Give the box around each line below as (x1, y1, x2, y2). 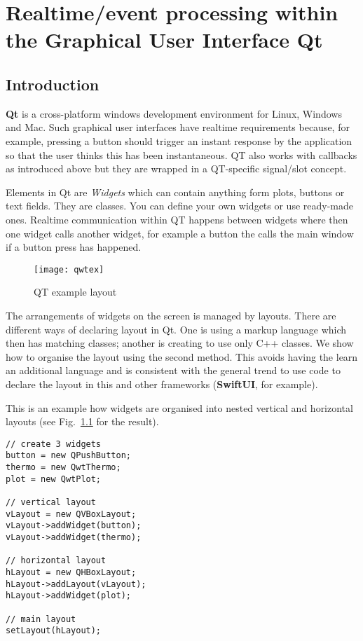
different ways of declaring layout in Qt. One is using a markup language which (6, 322, 347, 336)
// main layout (6, 614, 76, 624)
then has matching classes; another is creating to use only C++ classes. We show (6, 336, 354, 350)
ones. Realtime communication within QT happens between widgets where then (6, 212, 348, 226)
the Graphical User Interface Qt (6, 25, 323, 54)
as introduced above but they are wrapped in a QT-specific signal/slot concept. (6, 161, 347, 176)
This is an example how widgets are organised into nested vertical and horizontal (6, 400, 353, 415)
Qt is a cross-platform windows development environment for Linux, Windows (6, 106, 342, 120)
